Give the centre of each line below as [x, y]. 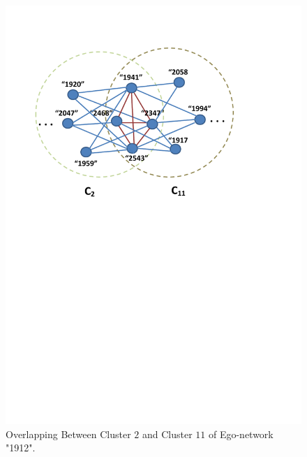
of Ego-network [241, 434]
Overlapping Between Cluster [68, 434]
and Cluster [167, 434]
